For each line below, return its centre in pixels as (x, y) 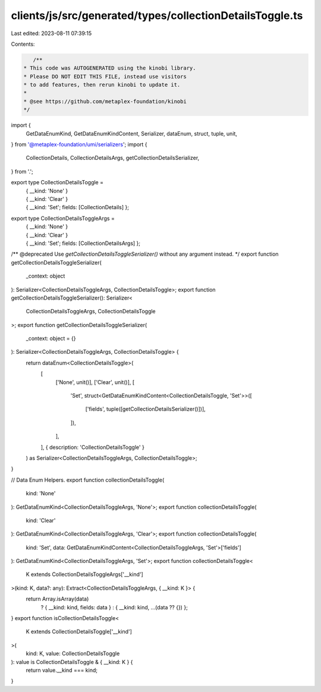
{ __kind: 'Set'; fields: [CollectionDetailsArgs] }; (83, 243)
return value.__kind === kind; (62, 670)
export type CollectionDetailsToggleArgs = (63, 218)
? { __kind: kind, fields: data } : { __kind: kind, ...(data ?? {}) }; (114, 607)
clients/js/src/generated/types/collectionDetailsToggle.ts (157, 15)
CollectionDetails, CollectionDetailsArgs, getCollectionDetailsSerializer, (113, 158)
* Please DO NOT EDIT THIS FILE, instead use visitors (105, 76)
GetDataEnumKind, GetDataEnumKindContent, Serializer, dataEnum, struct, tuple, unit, (132, 133)
